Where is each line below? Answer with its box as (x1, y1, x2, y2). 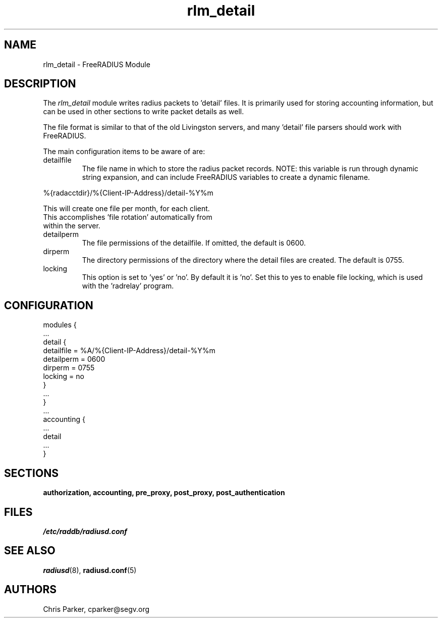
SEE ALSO (4, 544, 56, 557)
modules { (43, 320, 77, 329)
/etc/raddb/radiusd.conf (43, 527, 128, 536)
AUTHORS (4, 583, 57, 596)
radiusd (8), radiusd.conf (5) (43, 565, 137, 575)
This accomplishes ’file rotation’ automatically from (43, 213, 212, 222)
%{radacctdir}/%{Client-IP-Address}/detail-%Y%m (43, 188, 213, 198)
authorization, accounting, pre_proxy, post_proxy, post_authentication (43, 488, 285, 497)
